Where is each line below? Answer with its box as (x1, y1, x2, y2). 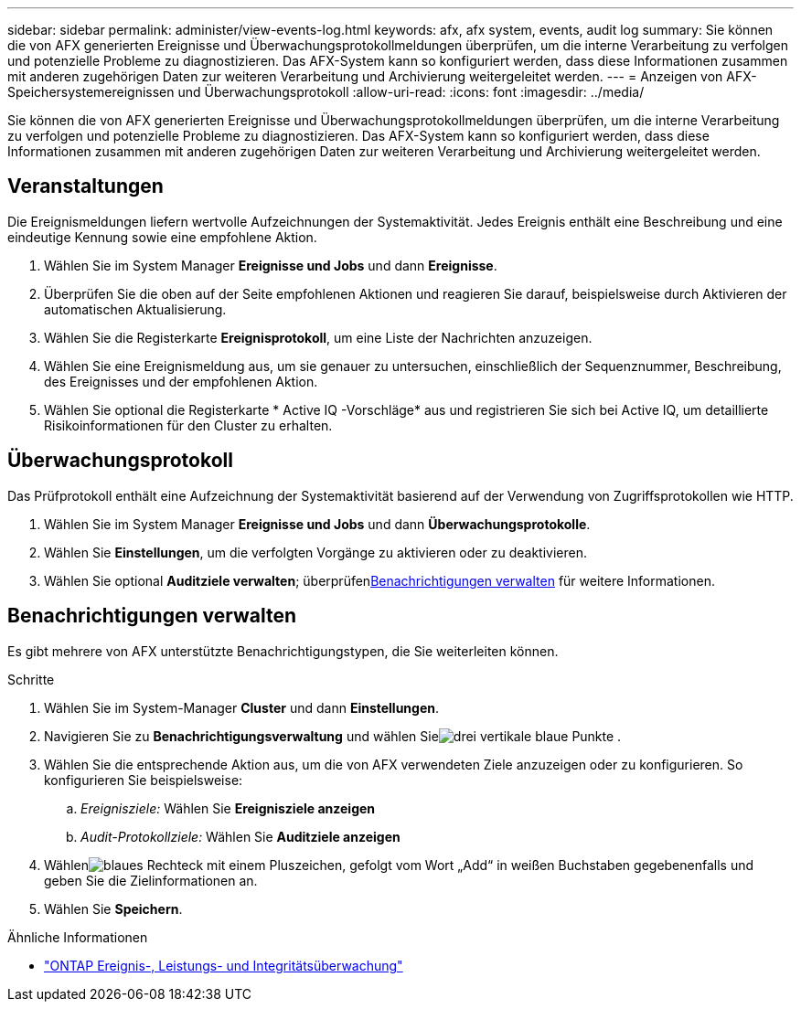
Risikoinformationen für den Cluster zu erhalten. (44, 417, 333, 433)
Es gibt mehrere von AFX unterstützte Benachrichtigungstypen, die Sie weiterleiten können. (7, 643, 559, 659)
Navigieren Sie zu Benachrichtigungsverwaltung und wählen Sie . (44, 728, 622, 744)
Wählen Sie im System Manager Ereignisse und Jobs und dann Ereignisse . (44, 257, 497, 273)
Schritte (7, 671, 55, 687)
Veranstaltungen (7, 175, 164, 198)
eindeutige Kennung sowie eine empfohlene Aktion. (7, 228, 317, 245)
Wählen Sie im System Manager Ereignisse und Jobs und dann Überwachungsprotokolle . (44, 515, 591, 532)
